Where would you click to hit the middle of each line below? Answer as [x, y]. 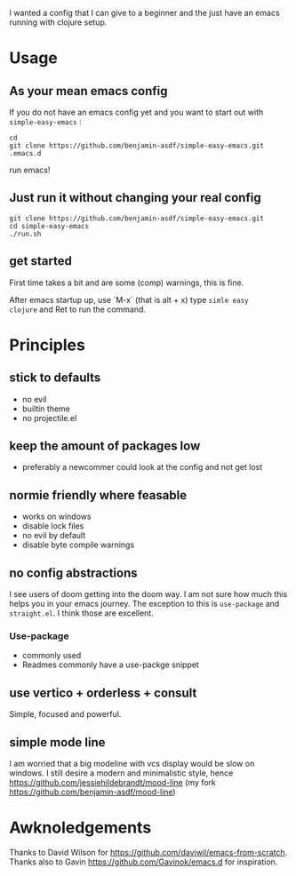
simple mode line [57, 742]
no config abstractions [73, 573]
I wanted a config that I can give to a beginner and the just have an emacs [144, 13]
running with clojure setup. [58, 22]
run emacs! [30, 170]
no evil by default [54, 536]
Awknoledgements [80, 828]
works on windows [56, 517]
